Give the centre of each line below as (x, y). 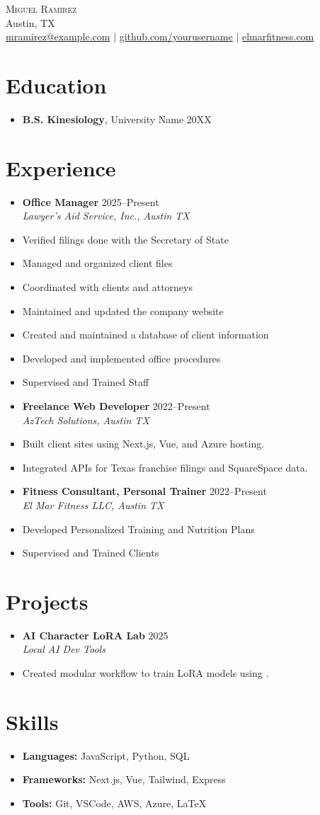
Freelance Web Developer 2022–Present (116, 405)
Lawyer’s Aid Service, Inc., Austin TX (106, 216)
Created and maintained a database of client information (145, 335)
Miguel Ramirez (41, 8)
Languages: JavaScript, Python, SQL (106, 755)
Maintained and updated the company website (123, 310)
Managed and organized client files (97, 263)
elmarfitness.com (278, 36)
